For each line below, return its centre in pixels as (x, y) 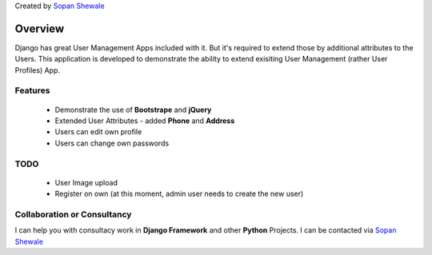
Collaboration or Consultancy (73, 214)
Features (32, 90)
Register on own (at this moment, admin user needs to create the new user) (179, 194)
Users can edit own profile (98, 132)
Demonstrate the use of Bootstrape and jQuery (133, 110)
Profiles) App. (37, 70)
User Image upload (86, 182)
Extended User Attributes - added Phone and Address (145, 121)
